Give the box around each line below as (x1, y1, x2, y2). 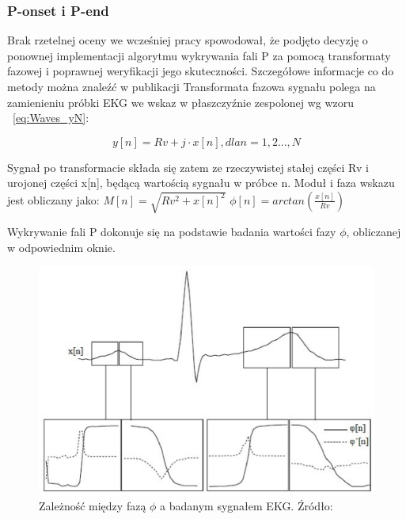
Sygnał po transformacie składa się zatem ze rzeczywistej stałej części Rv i (7, 158, 369, 175)
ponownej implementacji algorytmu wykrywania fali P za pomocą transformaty (7, 47, 391, 63)
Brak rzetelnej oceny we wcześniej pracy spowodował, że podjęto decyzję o (7, 32, 368, 48)
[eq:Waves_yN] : (13, 109, 89, 126)
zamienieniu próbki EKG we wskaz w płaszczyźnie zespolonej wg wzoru (7, 93, 355, 110)
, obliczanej (346, 223, 401, 240)
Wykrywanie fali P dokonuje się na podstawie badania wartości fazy (7, 223, 336, 240)
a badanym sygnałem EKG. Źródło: (160, 498, 333, 514)
